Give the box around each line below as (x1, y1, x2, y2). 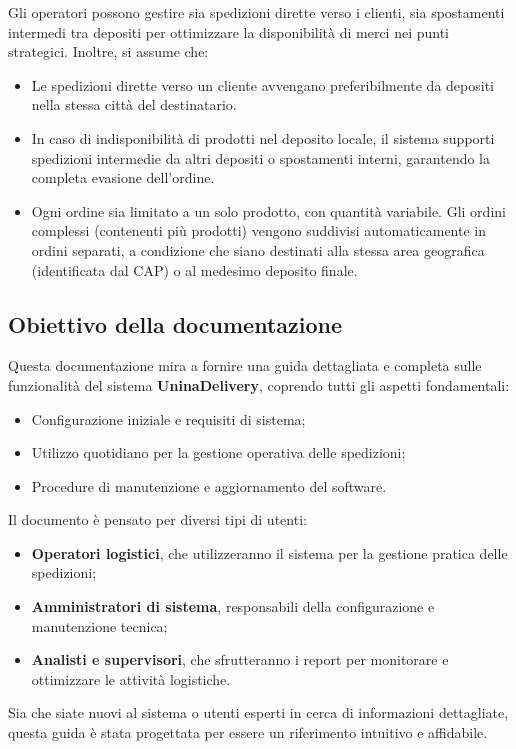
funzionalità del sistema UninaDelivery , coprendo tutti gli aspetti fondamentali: (8, 374, 510, 395)
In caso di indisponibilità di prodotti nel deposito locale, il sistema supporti (31, 127, 495, 148)
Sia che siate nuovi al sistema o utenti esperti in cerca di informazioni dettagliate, (8, 702, 509, 723)
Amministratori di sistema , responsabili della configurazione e (31, 596, 435, 617)
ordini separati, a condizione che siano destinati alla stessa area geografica (31, 239, 485, 260)
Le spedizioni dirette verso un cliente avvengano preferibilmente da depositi (31, 74, 494, 95)
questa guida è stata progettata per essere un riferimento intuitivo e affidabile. (8, 722, 488, 743)
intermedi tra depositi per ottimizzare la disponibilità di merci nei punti (8, 21, 449, 42)
